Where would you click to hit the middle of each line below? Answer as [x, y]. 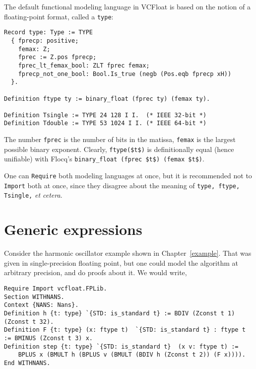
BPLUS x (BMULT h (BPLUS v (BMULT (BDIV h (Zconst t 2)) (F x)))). [132, 355]
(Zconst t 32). [29, 322]
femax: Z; [34, 49]
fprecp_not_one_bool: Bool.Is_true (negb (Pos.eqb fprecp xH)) [125, 74]
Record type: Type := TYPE [48, 33]
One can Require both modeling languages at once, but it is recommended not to [128, 176]
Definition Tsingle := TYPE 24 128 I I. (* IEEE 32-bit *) [105, 115]
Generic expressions [73, 229]
